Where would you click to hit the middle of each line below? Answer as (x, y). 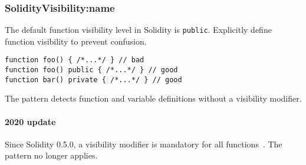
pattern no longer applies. (51, 155)
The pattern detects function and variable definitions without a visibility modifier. (153, 98)
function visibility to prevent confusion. (76, 41)
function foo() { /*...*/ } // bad (75, 60)
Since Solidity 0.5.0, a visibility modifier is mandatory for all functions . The (144, 144)
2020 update (30, 121)
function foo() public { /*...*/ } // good (91, 70)
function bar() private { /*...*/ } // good (93, 80)
